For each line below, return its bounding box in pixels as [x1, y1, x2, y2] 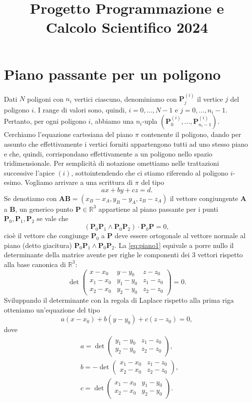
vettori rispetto [197, 249, 243, 260]
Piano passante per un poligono [4, 64, 221, 84]
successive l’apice [4, 167, 55, 178]
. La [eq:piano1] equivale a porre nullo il [114, 240, 234, 250]
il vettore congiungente [169, 193, 238, 203]
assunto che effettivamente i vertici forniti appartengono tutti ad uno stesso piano [4, 138, 248, 149]
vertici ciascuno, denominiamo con [74, 93, 177, 104]
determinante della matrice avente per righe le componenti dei [4, 249, 190, 260]
